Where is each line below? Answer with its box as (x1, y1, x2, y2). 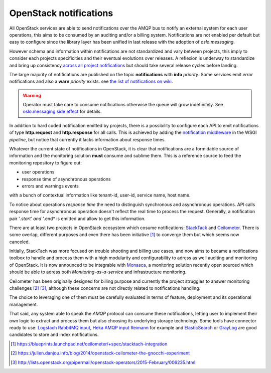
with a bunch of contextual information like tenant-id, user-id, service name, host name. (9, 192, 191, 198)
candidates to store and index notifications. (9, 331, 99, 338)
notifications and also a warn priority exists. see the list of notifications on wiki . (9, 78, 173, 85)
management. (9, 301, 38, 307)
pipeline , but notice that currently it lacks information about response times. (9, 136, 166, 142)
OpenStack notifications (9, 8, 113, 19)
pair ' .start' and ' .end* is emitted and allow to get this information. (9, 216, 146, 222)
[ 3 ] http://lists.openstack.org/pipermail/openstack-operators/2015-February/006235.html (11, 359, 196, 365)
